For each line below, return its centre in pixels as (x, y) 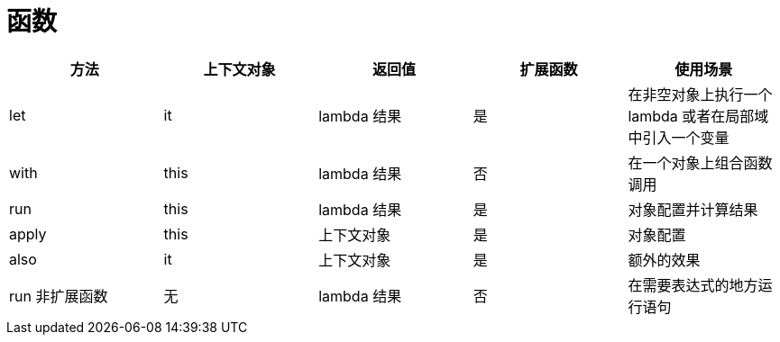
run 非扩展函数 (59, 296)
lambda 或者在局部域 (698, 116)
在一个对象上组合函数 (700, 162)
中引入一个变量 (679, 137)
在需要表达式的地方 (693, 285)
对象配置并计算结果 (693, 209)
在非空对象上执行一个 (700, 94)
